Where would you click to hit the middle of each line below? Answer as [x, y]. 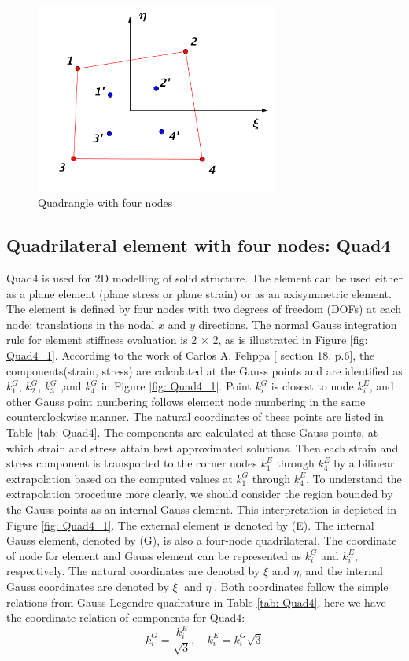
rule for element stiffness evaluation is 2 [102, 340]
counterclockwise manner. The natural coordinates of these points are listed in [195, 417]
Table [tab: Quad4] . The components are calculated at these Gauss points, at [192, 432]
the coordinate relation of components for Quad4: [126, 617]
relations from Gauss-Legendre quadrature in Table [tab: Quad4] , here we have [196, 602]
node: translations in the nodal [81, 324]
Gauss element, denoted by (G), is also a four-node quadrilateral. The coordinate [202, 540]
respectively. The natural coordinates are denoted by [133, 571]
